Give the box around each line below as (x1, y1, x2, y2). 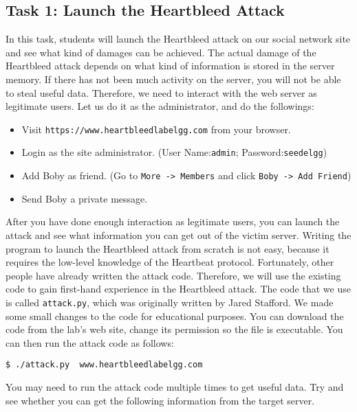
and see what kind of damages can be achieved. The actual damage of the (6, 45, 316, 59)
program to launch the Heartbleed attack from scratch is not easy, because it (6, 241, 329, 255)
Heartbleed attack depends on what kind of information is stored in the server (6, 58, 335, 73)
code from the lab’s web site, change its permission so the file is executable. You (6, 322, 343, 336)
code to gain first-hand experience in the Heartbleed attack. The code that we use (6, 282, 351, 296)
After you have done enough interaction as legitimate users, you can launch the (6, 214, 340, 229)
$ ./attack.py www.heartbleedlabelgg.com (6, 360, 203, 370)
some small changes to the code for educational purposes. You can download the (6, 308, 344, 323)
